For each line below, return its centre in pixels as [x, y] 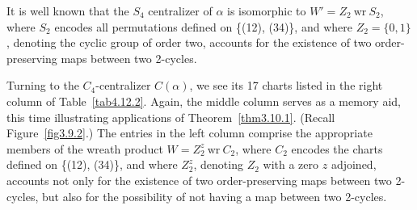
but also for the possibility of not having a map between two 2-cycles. [215, 196]
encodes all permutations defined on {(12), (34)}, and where [203, 26]
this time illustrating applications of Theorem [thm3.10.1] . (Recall [171, 117]
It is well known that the [68, 10]
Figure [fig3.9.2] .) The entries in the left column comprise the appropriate [190, 133]
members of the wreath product [85, 148]
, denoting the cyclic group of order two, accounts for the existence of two [189, 42]
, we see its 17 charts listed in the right [286, 85]
